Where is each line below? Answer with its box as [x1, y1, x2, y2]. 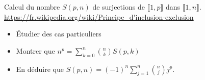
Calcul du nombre [4, 2, 60, 12]
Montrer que [16, 45, 55, 56]
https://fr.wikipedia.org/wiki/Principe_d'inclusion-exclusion [4, 11, 194, 22]
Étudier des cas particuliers [16, 28, 101, 39]
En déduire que [16, 63, 64, 74]
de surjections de [92, 2, 145, 12]
